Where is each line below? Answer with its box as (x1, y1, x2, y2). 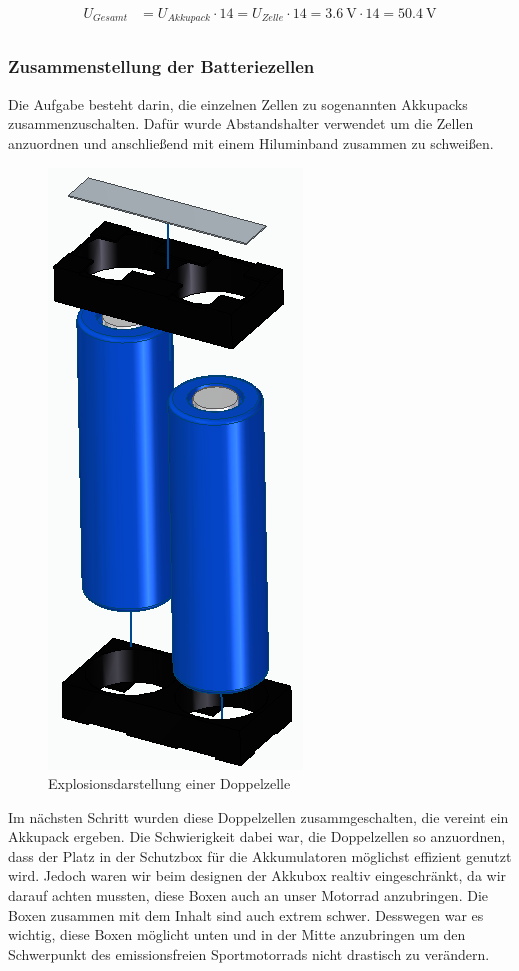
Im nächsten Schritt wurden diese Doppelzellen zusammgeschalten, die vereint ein (8, 806, 509, 827)
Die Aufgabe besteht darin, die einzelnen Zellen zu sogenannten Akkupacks (8, 93, 468, 114)
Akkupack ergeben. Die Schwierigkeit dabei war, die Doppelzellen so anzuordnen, (8, 826, 506, 847)
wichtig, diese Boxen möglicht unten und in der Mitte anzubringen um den (8, 924, 466, 945)
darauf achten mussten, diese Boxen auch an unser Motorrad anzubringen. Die (8, 885, 489, 906)
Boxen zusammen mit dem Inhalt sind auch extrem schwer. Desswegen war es (8, 904, 484, 925)
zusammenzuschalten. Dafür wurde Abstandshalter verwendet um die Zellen (8, 113, 474, 134)
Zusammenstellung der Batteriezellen (8, 54, 315, 79)
